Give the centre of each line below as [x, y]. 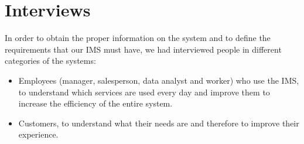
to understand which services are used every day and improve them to [144, 92]
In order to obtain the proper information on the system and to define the [138, 38]
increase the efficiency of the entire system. [95, 103]
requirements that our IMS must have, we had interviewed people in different [143, 49]
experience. [38, 134]
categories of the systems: [50, 61]
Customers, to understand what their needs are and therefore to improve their [159, 123]
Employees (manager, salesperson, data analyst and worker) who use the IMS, [159, 80]
